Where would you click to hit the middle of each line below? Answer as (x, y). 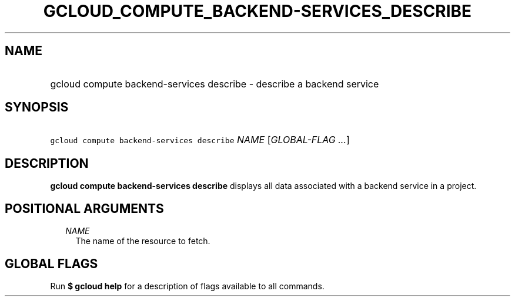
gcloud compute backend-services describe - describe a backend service (215, 84)
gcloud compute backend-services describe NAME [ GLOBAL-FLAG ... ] (200, 140)
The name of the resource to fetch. (143, 241)
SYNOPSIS (37, 107)
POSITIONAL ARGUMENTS (84, 208)
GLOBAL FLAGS (51, 263)
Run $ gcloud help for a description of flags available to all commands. (187, 286)
